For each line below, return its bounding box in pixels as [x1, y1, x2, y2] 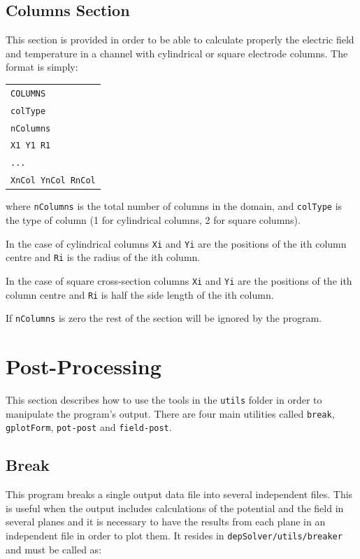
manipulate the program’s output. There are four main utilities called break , [6, 406, 335, 420]
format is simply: [6, 59, 78, 74]
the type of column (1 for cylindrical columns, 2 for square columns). [6, 213, 301, 227]
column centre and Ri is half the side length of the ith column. [6, 287, 274, 302]
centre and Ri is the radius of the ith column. [6, 250, 201, 264]
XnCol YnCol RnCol [10, 176, 96, 186]
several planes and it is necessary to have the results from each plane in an [6, 514, 326, 529]
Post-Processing [6, 352, 161, 381]
